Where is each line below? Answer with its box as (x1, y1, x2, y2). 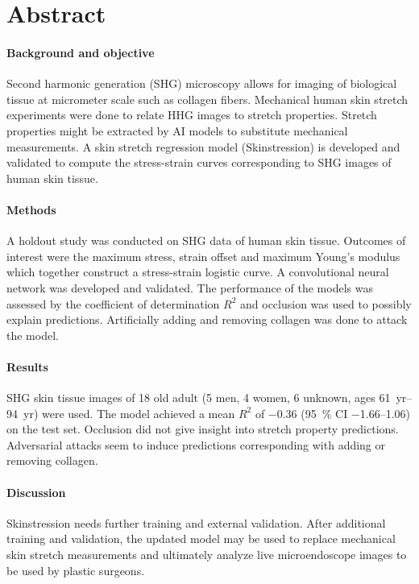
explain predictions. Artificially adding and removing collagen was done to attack (6, 311, 408, 328)
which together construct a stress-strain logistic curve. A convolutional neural (6, 263, 389, 280)
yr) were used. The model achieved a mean (23, 404, 235, 421)
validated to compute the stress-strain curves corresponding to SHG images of (6, 154, 392, 171)
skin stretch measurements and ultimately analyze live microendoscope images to (6, 546, 407, 563)
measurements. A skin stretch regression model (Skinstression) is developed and (6, 138, 400, 155)
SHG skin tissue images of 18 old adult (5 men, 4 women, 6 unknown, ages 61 (6, 389, 391, 406)
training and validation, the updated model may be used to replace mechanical (6, 530, 396, 547)
